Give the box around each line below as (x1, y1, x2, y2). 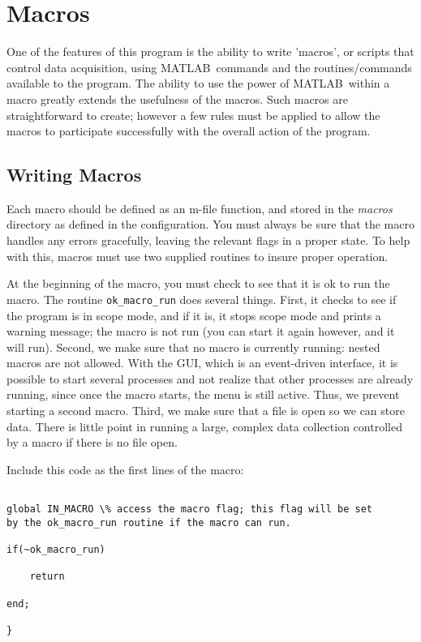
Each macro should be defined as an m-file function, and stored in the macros (6, 199, 393, 216)
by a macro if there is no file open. (6, 434, 178, 451)
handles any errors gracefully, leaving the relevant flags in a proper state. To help (6, 232, 410, 249)
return (29, 571, 65, 583)
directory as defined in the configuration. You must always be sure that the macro (6, 216, 415, 233)
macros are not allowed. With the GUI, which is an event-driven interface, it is (6, 354, 398, 371)
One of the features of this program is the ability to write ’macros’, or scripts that (6, 43, 415, 60)
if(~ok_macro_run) (6, 544, 105, 556)
